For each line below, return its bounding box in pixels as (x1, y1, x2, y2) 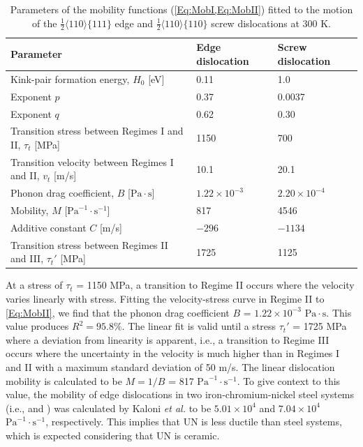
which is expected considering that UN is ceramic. (6, 428, 220, 443)
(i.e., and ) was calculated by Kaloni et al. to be (6, 400, 212, 415)
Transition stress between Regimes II (10, 237, 168, 252)
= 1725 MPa (292, 319, 347, 333)
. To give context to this (237, 373, 341, 388)
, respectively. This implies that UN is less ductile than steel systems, (45, 414, 342, 429)
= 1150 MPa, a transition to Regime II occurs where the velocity (76, 278, 355, 292)
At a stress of (6, 278, 63, 292)
